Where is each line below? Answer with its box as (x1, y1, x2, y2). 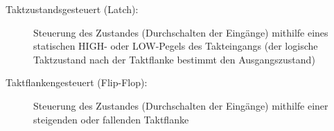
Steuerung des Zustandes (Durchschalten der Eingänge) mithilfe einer (33, 98, 328, 112)
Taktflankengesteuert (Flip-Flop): (6, 75, 148, 90)
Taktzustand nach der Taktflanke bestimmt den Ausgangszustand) (33, 52, 315, 66)
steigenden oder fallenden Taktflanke (33, 112, 189, 126)
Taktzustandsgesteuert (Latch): (6, 2, 139, 16)
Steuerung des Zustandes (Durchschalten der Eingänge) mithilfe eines (33, 25, 328, 39)
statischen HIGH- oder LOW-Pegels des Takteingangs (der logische (33, 39, 318, 53)
